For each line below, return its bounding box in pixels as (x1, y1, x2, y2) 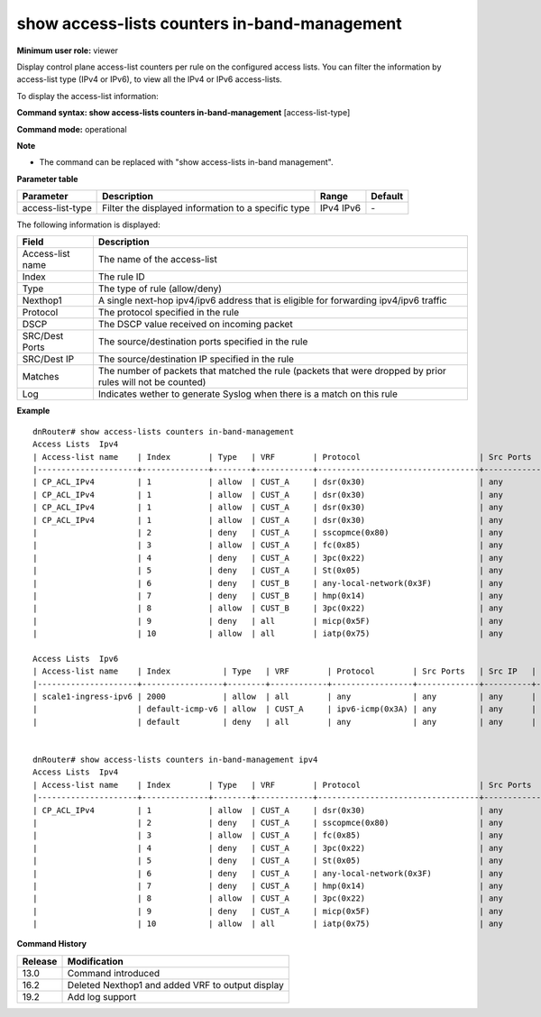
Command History (16, 939, 87, 949)
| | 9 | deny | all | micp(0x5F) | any (32, 616, 504, 626)
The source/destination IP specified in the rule (97, 353, 295, 365)
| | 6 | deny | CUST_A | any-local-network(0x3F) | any (32, 868, 504, 878)
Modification (67, 955, 124, 967)
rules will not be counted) (97, 376, 206, 389)
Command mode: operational (16, 124, 127, 134)
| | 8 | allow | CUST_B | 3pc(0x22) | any (32, 603, 504, 613)
